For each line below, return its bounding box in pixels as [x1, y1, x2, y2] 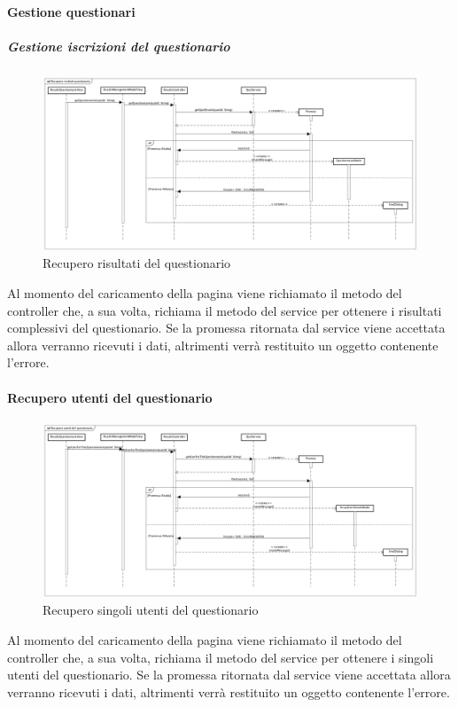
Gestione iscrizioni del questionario [7, 36, 230, 55]
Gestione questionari [7, 2, 136, 20]
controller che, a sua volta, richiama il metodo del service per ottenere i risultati [7, 301, 442, 319]
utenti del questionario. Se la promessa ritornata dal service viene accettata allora [7, 665, 451, 684]
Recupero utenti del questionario [7, 388, 213, 406]
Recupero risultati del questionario [43, 254, 231, 272]
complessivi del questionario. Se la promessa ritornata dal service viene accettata [7, 318, 446, 337]
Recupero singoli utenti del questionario [43, 601, 259, 619]
